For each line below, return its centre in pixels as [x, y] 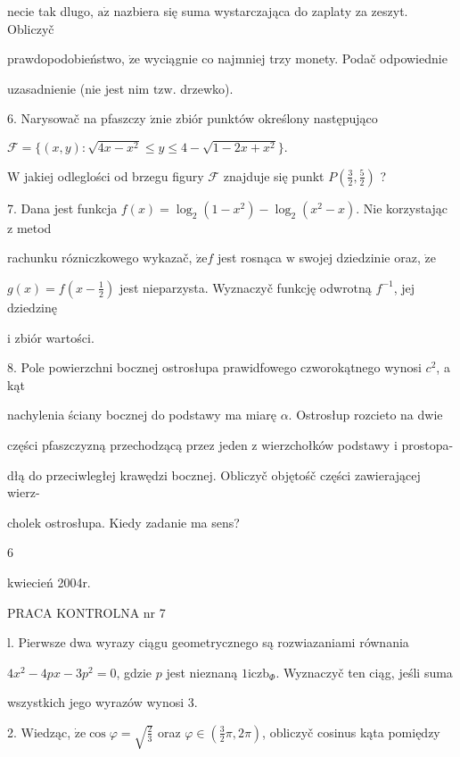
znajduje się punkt [274, 175]
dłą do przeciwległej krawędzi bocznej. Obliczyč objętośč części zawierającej [214, 474]
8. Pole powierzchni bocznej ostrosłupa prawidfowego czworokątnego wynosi [214, 367]
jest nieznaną [202, 672]
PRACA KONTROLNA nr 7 [86, 612]
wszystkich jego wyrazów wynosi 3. [103, 702]
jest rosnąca [250, 258]
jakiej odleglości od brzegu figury [114, 175]
